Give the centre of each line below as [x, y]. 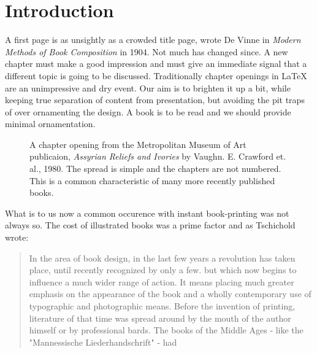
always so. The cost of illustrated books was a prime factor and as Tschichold [150, 225]
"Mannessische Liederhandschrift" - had [103, 342]
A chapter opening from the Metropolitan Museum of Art [138, 144]
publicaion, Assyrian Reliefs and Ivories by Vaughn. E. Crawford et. [158, 156]
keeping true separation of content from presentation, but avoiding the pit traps [155, 100]
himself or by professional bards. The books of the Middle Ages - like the [166, 330]
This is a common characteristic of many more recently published [152, 180]
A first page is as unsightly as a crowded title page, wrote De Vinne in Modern [153, 40]
